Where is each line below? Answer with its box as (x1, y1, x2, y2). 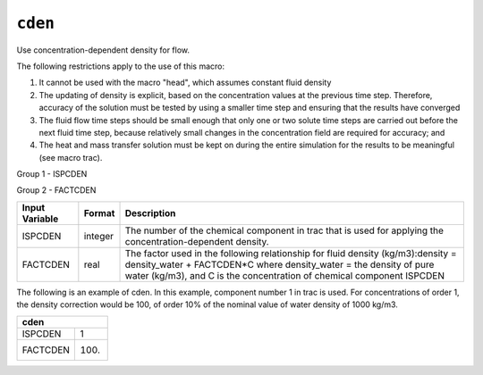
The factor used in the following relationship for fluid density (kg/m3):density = (124, 246, 457, 259)
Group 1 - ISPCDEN (16, 169, 88, 179)
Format (83, 206, 115, 219)
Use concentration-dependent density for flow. (16, 45, 191, 55)
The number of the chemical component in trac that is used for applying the (124, 224, 445, 237)
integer (83, 229, 114, 242)
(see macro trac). (38, 152, 103, 162)
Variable (21, 212, 59, 225)
